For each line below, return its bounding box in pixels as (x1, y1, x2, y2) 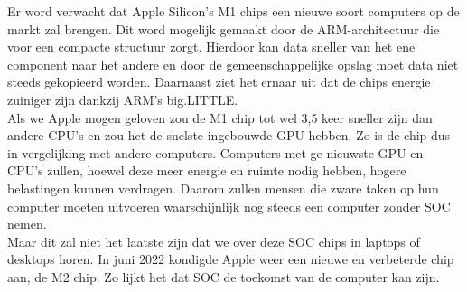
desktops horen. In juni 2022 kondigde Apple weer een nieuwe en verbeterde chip (7, 250, 454, 268)
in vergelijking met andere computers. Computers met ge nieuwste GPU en (7, 143, 424, 162)
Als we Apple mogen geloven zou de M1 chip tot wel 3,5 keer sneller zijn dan (7, 108, 433, 127)
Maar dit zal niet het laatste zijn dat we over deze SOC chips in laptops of (7, 231, 420, 250)
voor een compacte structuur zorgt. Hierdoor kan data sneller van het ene (7, 37, 416, 56)
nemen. (7, 214, 47, 233)
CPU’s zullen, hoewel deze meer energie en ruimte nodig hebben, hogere (7, 161, 406, 180)
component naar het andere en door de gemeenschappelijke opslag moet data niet (7, 54, 459, 73)
